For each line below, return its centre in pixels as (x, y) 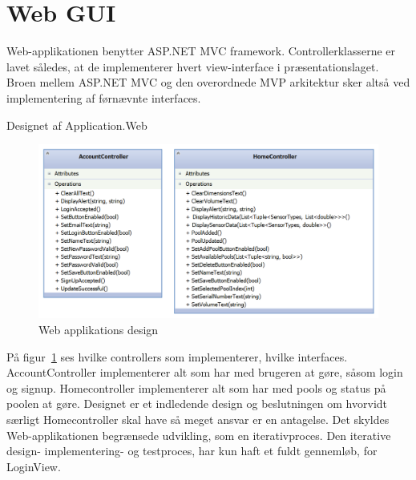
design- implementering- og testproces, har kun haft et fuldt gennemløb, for (192, 451)
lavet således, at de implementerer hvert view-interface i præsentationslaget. (193, 66)
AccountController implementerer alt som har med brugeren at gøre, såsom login (205, 372)
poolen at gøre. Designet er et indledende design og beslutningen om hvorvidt (197, 403)
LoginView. (34, 466)
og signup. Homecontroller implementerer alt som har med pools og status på (196, 387)
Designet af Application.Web (77, 125)
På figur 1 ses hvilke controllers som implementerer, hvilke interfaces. (177, 356)
